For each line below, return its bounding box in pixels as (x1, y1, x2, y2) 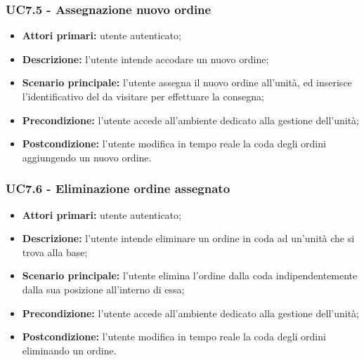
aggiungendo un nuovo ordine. (22, 149, 152, 164)
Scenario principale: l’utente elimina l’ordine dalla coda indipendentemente (22, 268, 358, 283)
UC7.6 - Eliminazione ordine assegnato (6, 180, 230, 197)
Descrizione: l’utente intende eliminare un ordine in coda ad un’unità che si (22, 231, 355, 246)
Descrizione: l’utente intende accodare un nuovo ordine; (22, 51, 269, 66)
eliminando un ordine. (22, 342, 117, 357)
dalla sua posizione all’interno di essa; (22, 281, 185, 296)
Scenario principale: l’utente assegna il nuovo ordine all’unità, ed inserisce (22, 75, 352, 90)
